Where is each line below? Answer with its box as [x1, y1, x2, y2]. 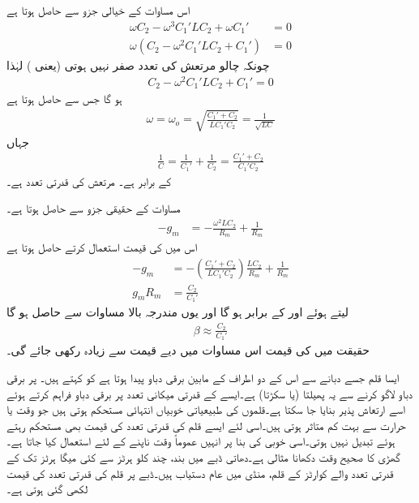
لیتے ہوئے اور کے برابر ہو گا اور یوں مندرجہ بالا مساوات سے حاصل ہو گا [6, 303, 349, 320]
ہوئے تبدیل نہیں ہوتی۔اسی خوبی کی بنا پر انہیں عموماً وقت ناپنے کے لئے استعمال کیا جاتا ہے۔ [6, 432, 395, 449]
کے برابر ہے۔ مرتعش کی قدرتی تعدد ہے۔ [6, 172, 172, 189]
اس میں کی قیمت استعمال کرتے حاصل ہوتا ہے [6, 239, 198, 256]
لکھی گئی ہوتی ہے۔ [6, 480, 88, 497]
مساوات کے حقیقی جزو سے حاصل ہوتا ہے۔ [6, 200, 181, 217]
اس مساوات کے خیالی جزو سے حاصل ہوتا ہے [6, 2, 190, 18]
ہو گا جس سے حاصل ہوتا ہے [6, 90, 122, 107]
